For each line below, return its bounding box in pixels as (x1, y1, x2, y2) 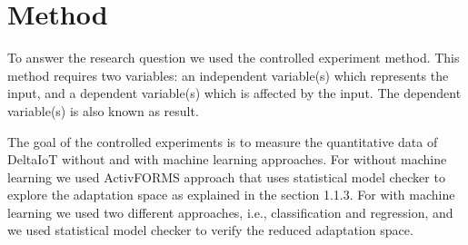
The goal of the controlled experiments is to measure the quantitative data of (7, 132, 438, 151)
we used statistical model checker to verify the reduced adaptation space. (7, 220, 413, 240)
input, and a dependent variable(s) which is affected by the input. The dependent (7, 83, 462, 103)
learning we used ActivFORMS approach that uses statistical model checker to (7, 167, 445, 186)
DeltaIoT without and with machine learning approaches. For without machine (7, 150, 447, 169)
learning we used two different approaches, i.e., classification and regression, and (7, 202, 453, 221)
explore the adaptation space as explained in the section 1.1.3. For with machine (7, 185, 455, 204)
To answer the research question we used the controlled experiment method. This (7, 48, 460, 67)
